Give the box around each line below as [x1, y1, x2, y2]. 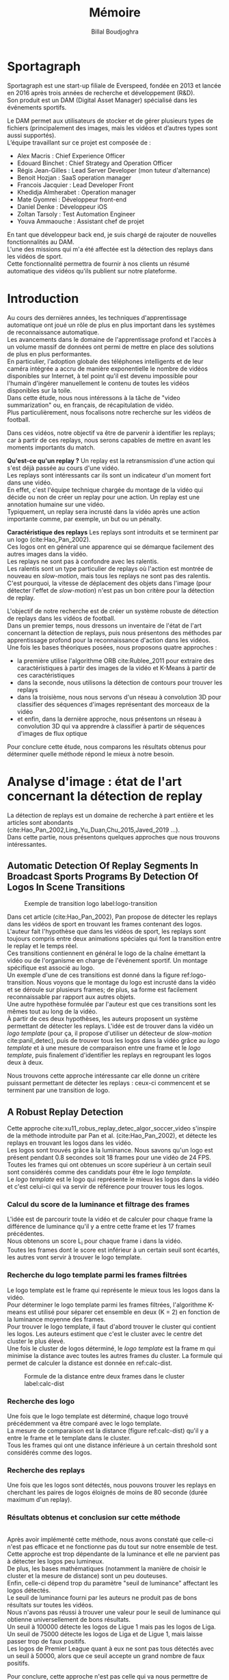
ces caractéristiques [16, 671, 75, 679]
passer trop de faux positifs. [7, 1638, 87, 1646]
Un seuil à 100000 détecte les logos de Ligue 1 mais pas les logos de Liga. [7, 1622, 217, 1631]
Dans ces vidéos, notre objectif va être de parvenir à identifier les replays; [7, 428, 215, 436]
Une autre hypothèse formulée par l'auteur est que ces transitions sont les [7, 1000, 217, 1009]
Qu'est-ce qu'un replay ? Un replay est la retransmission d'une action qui [7, 456, 215, 465]
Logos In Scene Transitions [7, 881, 125, 893]
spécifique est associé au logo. [7, 964, 95, 972]
